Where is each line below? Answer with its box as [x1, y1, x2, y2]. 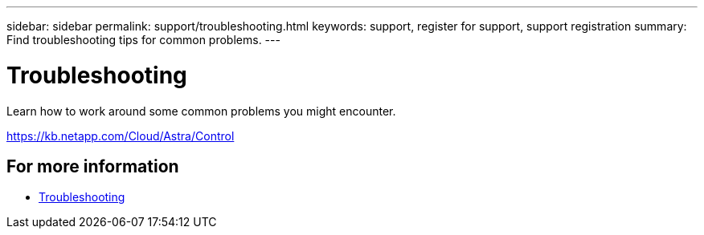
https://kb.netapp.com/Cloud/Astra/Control [6, 128, 235, 143]
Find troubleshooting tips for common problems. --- [6, 33, 280, 47]
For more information [6, 156, 179, 176]
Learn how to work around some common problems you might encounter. [6, 103, 396, 118]
